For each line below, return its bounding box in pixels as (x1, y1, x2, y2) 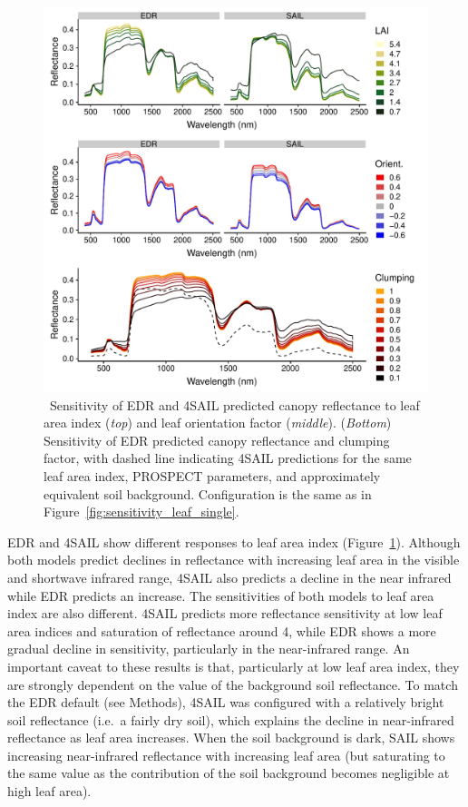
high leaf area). (7, 782, 92, 801)
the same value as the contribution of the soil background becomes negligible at (7, 763, 450, 782)
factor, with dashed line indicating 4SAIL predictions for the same (44, 448, 412, 467)
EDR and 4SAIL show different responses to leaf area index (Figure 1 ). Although (7, 532, 461, 551)
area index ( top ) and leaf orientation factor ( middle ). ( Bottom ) (44, 413, 392, 432)
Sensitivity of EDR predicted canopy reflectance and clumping (44, 430, 390, 449)
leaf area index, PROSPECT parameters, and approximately (44, 466, 381, 485)
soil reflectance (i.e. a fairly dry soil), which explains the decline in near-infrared (7, 710, 454, 729)
